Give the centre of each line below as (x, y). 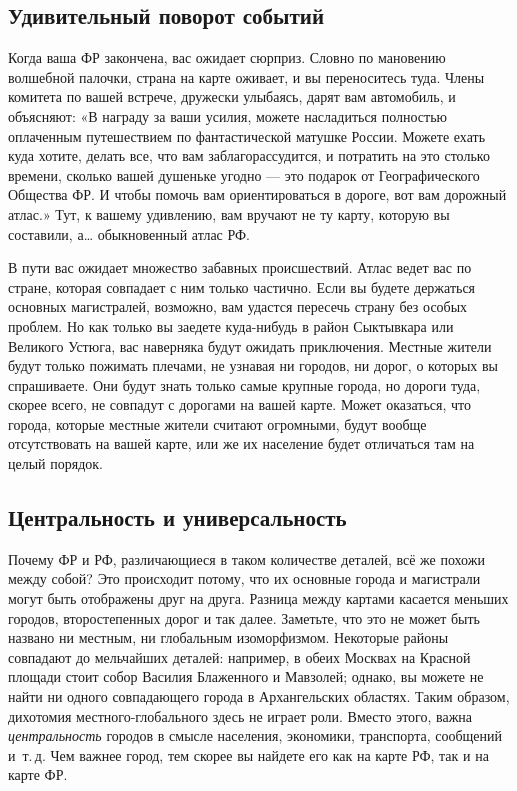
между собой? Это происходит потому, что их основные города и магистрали (244, 578)
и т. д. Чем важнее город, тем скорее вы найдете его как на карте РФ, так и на (248, 754)
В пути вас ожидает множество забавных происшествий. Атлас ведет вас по (240, 267)
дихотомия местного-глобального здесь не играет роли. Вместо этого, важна (240, 715)
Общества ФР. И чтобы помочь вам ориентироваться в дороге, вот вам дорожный (257, 194)
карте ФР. (38, 774)
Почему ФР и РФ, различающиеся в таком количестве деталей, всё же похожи (246, 558)
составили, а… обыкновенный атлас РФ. (129, 233)
